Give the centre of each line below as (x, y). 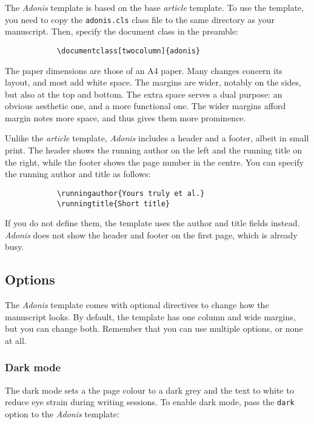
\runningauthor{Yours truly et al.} (131, 193)
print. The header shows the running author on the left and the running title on (154, 150)
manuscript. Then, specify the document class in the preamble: (122, 31)
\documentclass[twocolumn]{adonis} (129, 51)
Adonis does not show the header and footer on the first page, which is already (151, 234)
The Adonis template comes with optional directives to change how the (137, 305)
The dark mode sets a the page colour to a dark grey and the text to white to (149, 390)
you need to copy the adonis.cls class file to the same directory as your (140, 19)
